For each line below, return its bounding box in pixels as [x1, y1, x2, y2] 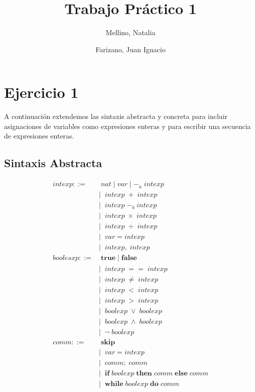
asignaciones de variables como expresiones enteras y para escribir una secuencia [4, 120, 251, 131]
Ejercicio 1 [4, 82, 79, 102]
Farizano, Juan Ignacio [95, 44, 166, 54]
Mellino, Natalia [105, 27, 156, 38]
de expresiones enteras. [4, 130, 74, 141]
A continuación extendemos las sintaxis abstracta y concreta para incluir [4, 111, 228, 121]
